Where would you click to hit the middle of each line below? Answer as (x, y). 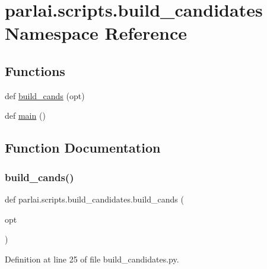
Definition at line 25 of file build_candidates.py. (92, 259)
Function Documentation (83, 148)
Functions (35, 70)
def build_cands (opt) (45, 95)
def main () (25, 115)
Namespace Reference (96, 33)
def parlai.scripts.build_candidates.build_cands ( (94, 199)
